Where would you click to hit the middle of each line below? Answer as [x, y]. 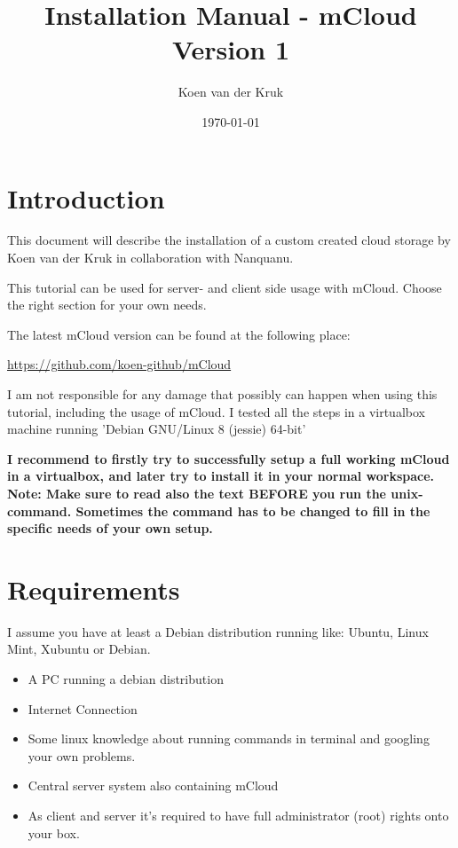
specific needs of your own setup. [110, 528]
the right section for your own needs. [107, 305]
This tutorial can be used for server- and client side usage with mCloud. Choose [225, 287]
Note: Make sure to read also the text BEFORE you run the [197, 493]
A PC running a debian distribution [126, 679]
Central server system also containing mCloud [153, 785]
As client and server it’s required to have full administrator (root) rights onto [238, 816]
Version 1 [231, 49]
